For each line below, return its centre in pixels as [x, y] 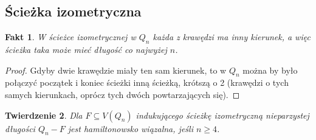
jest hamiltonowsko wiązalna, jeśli [130, 128]
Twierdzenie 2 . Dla [44, 115]
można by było [270, 70]
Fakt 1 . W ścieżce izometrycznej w [70, 37]
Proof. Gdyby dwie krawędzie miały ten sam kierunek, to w [116, 70]
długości [20, 128]
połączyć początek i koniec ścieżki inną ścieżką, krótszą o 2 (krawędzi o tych [147, 82]
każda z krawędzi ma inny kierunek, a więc [232, 37]
